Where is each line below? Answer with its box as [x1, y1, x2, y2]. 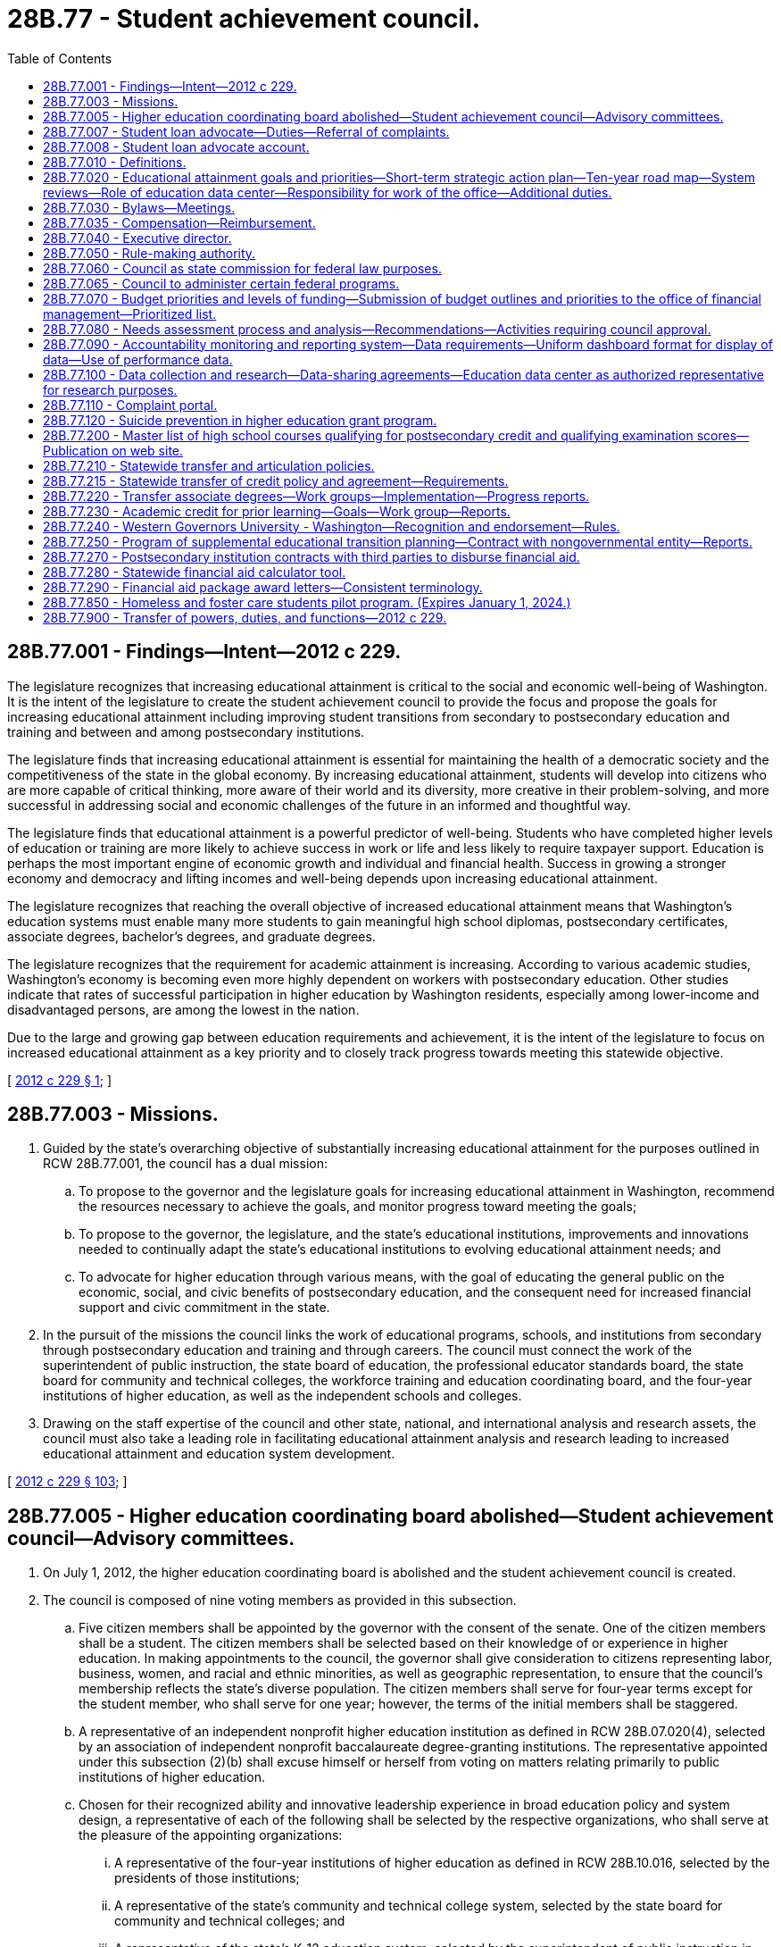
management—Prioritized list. [43, 305, 217, 322]
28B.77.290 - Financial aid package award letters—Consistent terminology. [43, 579, 483, 595]
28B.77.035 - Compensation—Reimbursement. [43, 214, 316, 230]
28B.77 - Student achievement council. [7, 4, 481, 34]
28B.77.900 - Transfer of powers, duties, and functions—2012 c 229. [43, 609, 447, 625]
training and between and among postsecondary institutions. [7, 723, 365, 740]
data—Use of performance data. [43, 351, 233, 367]
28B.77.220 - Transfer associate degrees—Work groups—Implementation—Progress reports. [43, 488, 590, 504]
